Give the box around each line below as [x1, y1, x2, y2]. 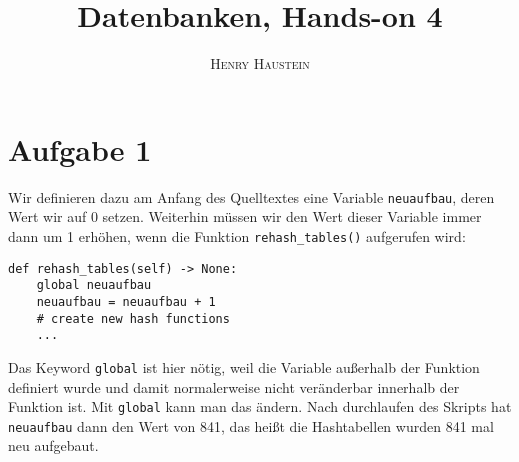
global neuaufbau [36, 278, 152, 293]
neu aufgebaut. [8, 435, 99, 456]
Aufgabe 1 [8, 128, 152, 169]
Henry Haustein [210, 53, 310, 74]
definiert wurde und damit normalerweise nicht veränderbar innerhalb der [8, 376, 460, 397]
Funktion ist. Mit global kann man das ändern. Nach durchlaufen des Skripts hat [8, 396, 512, 417]
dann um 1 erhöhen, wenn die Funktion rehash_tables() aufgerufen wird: [8, 225, 466, 246]
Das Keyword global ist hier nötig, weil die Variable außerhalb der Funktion [8, 356, 480, 377]
